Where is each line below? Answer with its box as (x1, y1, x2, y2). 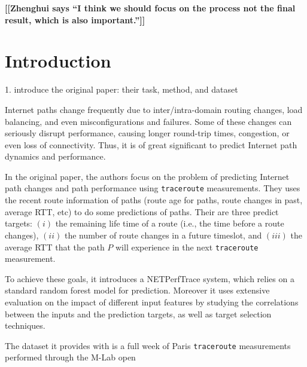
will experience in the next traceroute (115, 240, 259, 253)
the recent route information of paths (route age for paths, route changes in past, (5, 194, 303, 206)
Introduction (5, 48, 111, 73)
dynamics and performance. (5, 150, 106, 163)
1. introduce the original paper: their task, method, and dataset (5, 83, 238, 96)
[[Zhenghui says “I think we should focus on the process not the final (5, 2, 296, 14)
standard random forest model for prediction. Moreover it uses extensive (5, 284, 270, 296)
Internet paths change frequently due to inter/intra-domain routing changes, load (5, 103, 303, 115)
